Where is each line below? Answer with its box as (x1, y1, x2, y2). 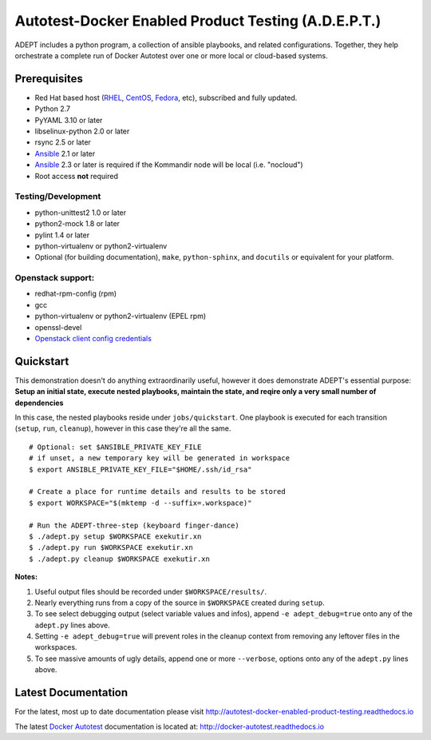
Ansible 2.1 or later (34, 149, 96, 158)
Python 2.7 (34, 104, 71, 113)
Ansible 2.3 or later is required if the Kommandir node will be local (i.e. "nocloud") (34, 160, 303, 169)
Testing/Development (14, 191, 101, 202)
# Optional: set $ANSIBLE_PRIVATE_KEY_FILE (29, 442, 202, 452)
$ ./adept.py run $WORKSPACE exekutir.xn (29, 543, 193, 552)
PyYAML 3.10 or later (34, 115, 103, 125)
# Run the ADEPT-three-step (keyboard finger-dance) (29, 520, 239, 530)
